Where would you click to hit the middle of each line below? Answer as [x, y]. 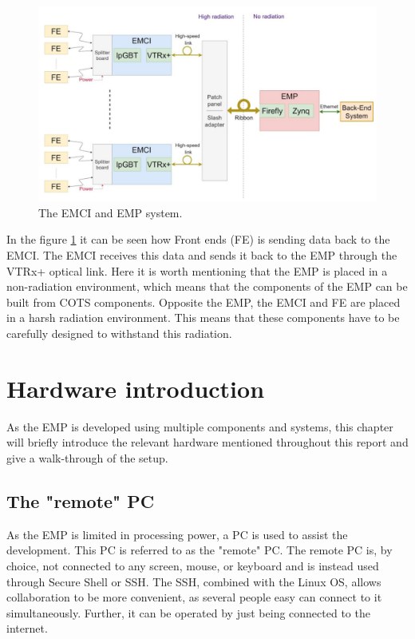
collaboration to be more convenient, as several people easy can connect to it [194, 597]
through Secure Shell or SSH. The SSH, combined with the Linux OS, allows [194, 581]
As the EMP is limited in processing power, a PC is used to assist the [177, 534]
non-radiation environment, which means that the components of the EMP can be [207, 286]
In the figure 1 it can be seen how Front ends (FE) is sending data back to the [198, 239]
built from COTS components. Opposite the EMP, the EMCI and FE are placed [204, 302]
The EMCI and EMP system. [111, 212]
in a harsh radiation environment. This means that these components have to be [203, 318]
